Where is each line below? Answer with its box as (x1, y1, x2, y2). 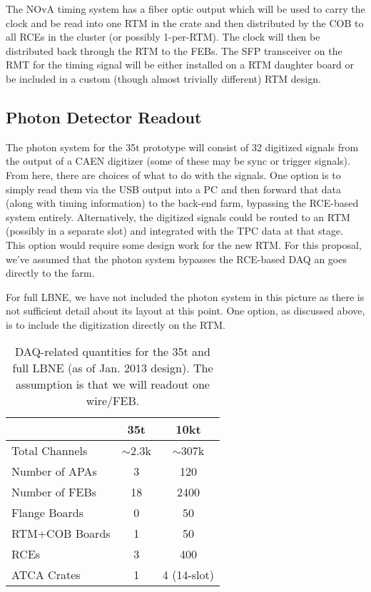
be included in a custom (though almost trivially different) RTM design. (6, 71, 321, 86)
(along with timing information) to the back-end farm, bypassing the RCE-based (6, 195, 359, 210)
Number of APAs (11, 463, 97, 480)
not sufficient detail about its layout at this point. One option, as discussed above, (6, 303, 365, 318)
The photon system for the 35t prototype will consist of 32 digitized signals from (6, 139, 359, 154)
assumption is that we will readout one (16, 376, 210, 393)
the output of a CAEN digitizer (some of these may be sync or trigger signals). (6, 153, 350, 168)
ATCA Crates (11, 566, 81, 583)
